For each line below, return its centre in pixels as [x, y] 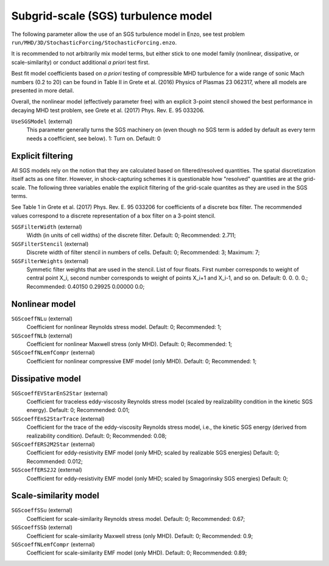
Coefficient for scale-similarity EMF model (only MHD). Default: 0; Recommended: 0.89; [137, 553]
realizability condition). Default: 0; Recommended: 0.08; [97, 436]
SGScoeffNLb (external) [42, 336]
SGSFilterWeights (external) [50, 261]
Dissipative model [46, 379]
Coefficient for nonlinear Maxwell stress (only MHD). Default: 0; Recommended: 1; [129, 344]
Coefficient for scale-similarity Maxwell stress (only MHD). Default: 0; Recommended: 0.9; [140, 536]
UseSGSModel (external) [42, 121]
